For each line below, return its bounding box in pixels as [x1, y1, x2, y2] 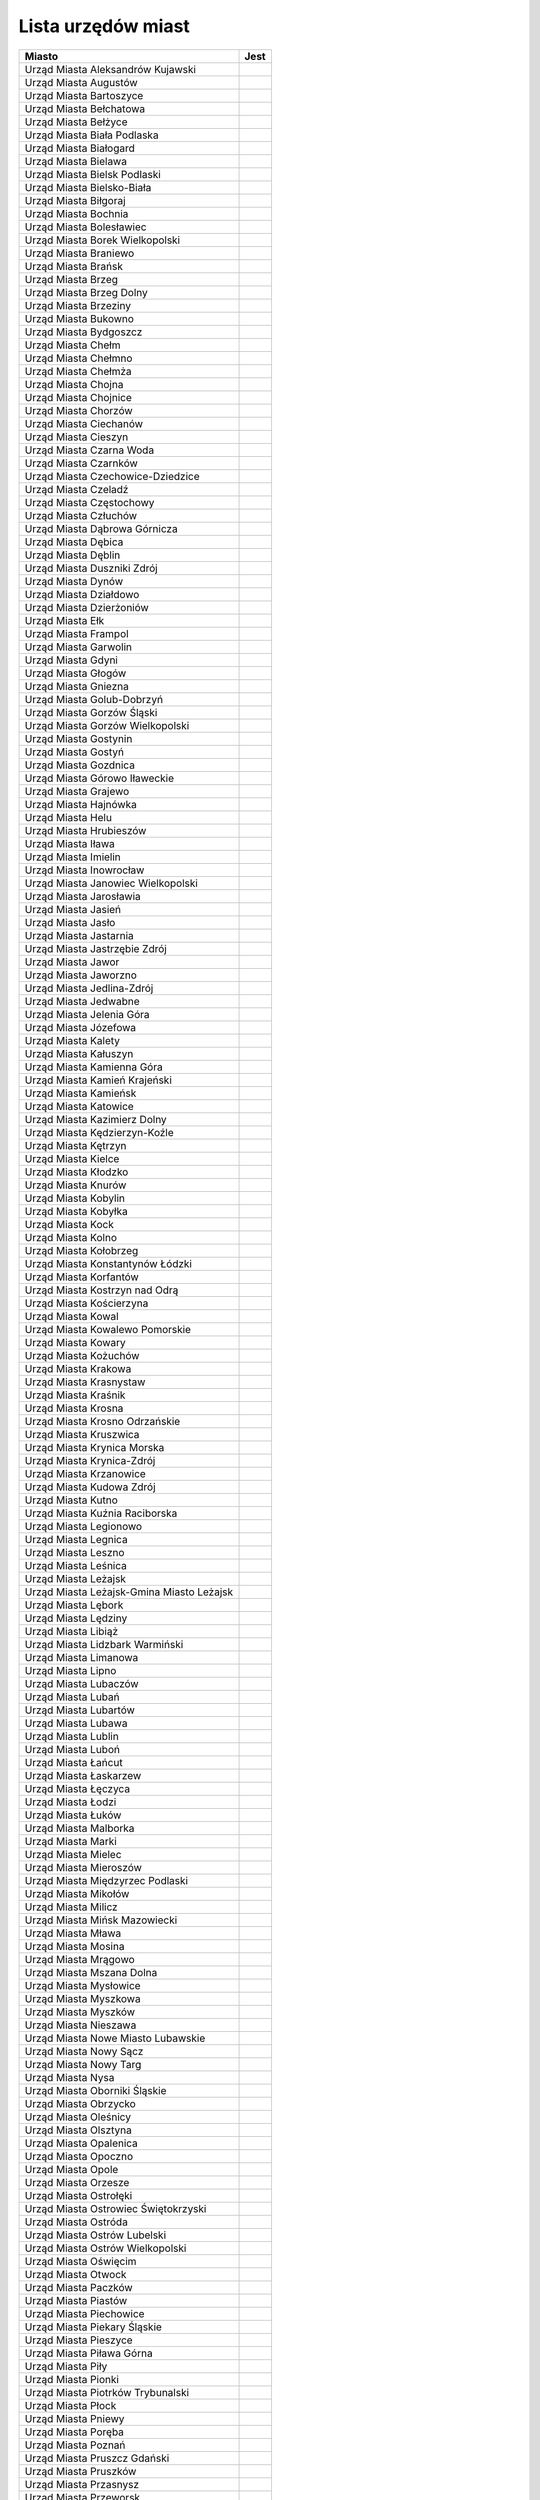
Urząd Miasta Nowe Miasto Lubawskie [24, 2031, 206, 2045]
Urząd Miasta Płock [24, 2398, 117, 2412]
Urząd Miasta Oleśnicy [24, 2110, 132, 2124]
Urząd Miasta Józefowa [24, 1020, 137, 1034]
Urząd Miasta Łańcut [24, 1755, 124, 1769]
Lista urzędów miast [18, 15, 190, 37]
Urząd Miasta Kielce [24, 1151, 120, 1165]
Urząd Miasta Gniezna [24, 679, 129, 693]
